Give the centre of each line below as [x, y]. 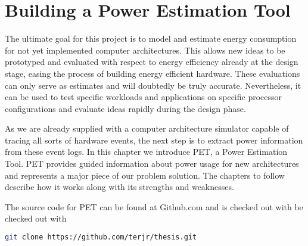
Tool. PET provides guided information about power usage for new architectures [152, 164]
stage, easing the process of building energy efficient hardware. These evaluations [153, 73]
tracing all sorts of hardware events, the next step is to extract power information [154, 140]
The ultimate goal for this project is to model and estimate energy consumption [151, 38]
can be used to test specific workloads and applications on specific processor [144, 97]
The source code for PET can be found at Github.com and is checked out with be [154, 206]
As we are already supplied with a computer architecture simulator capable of [147, 128]
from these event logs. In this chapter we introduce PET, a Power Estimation [146, 152]
